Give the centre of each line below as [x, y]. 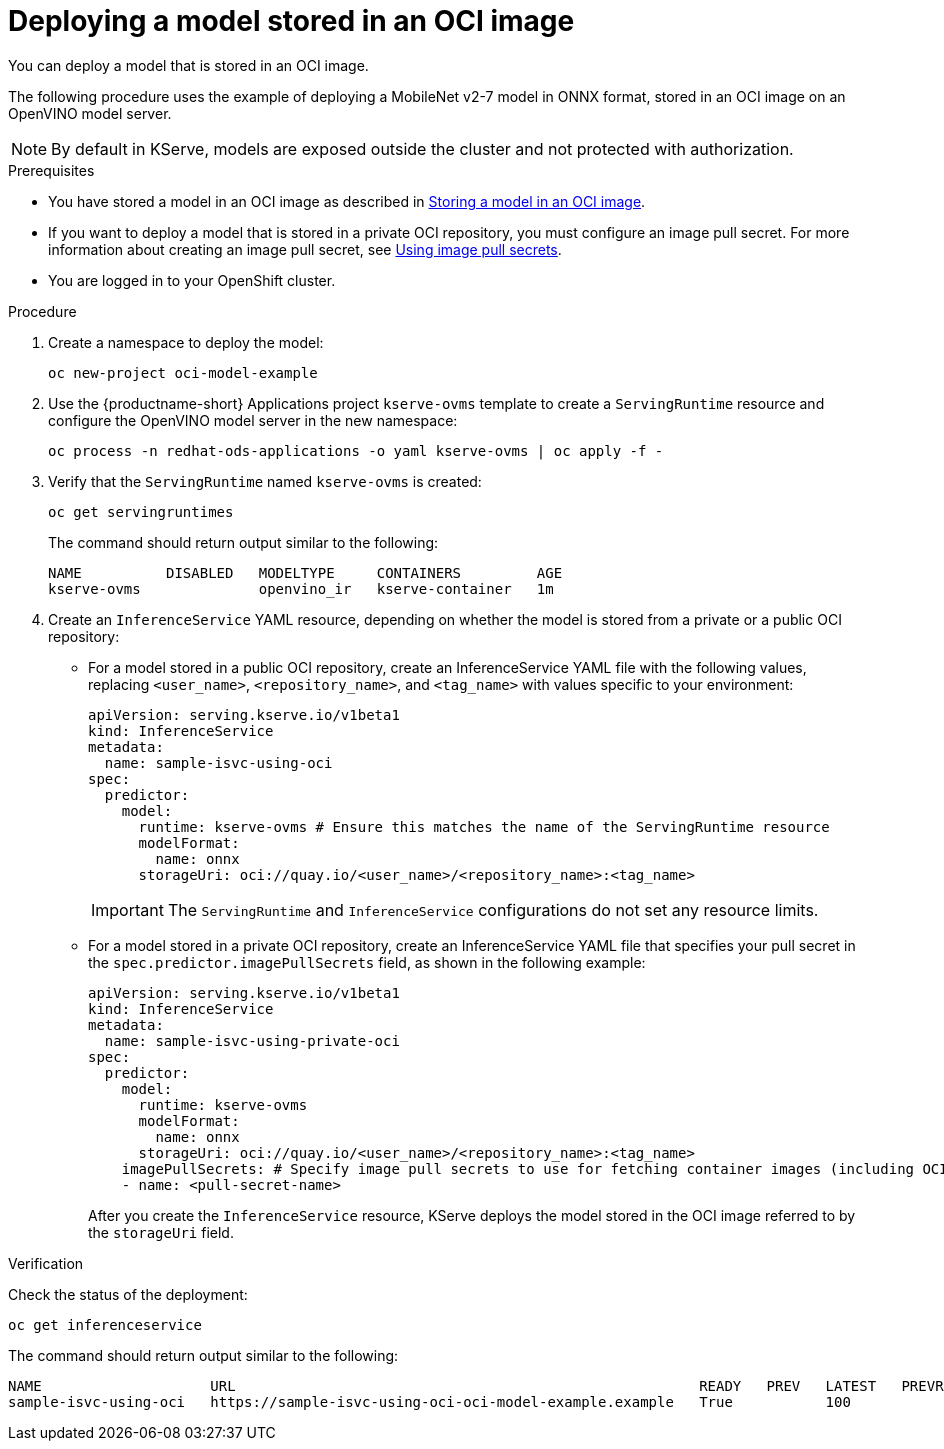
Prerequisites [51, 170]
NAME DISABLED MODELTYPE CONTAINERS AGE [305, 572]
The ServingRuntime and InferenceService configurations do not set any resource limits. [493, 909]
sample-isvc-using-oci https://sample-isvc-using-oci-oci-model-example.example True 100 [429, 1401]
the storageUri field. [161, 1232]
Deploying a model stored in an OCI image [291, 21]
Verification [46, 1263]
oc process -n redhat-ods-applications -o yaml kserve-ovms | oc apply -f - [356, 450]
